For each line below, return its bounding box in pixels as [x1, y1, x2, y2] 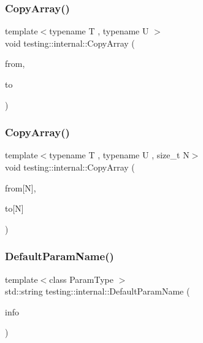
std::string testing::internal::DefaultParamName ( [5, 285, 190, 298]
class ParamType [49, 272, 113, 285]
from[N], [5, 181, 36, 194]
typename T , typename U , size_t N [49, 148, 190, 161]
